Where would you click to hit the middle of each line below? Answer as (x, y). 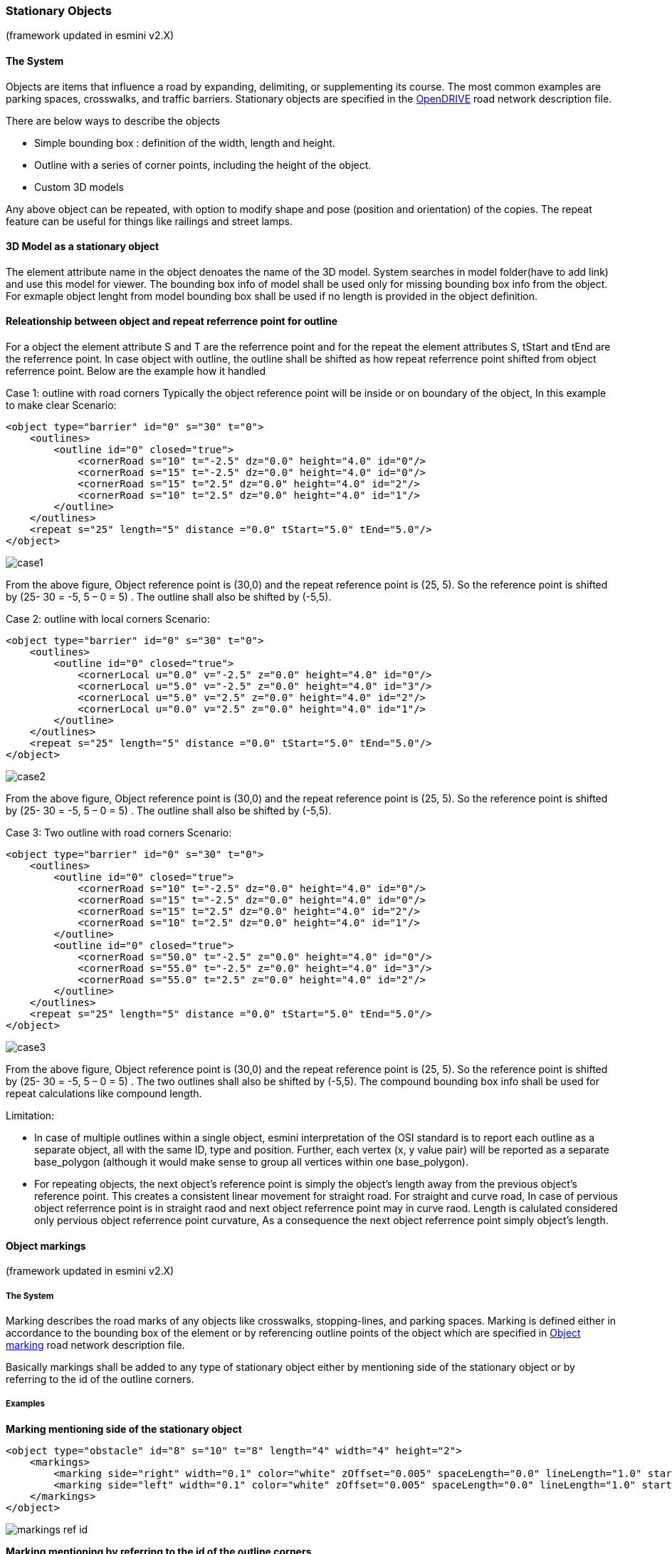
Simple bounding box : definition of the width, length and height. (185, 143)
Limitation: (30, 1116)
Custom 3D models (79, 187)
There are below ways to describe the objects (113, 120)
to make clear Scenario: (61, 405)
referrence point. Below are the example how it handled (136, 371)
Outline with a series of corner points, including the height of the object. (203, 165)
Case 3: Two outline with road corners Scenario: (119, 833)
